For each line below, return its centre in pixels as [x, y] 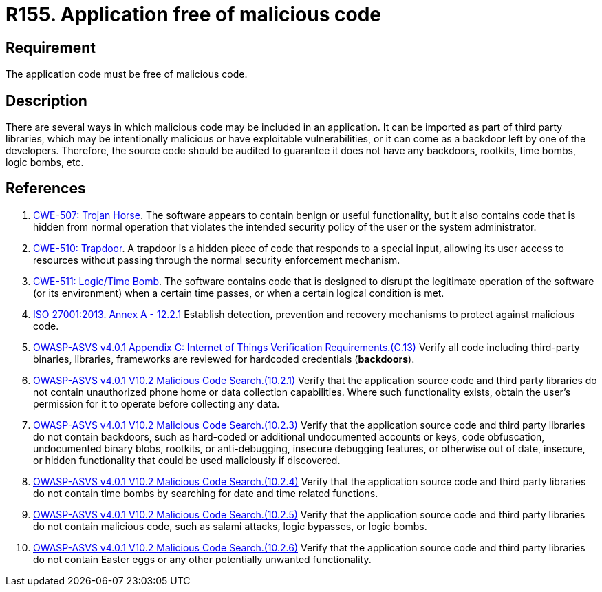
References [46, 189]
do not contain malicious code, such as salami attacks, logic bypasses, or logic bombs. [230, 526]
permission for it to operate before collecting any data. [157, 403]
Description [46, 101]
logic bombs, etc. [45, 162]
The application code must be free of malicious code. [127, 74]
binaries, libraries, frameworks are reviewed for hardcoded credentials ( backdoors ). [224, 359]
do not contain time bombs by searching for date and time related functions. [206, 493]
